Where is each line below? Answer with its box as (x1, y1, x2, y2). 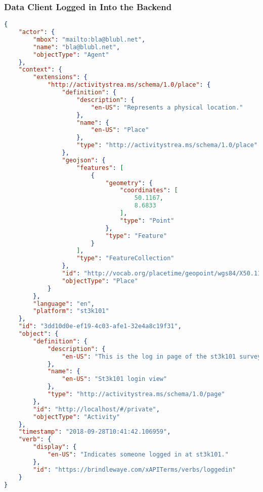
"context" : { (18, 66, 62, 74)
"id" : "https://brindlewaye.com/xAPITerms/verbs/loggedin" (33, 466, 236, 473)
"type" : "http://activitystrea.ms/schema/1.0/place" (76, 142, 258, 149)
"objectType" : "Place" (62, 277, 138, 285)
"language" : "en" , (33, 300, 95, 307)
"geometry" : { (105, 179, 153, 187)
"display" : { (33, 443, 77, 451)
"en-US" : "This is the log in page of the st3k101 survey (62, 353, 261, 360)
